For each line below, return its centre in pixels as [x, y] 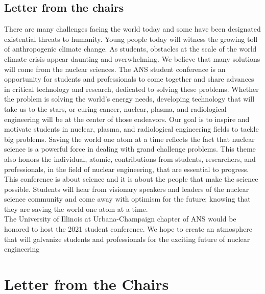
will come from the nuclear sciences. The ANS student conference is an [115, 69]
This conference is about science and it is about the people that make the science [131, 179]
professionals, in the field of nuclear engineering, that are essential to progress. [127, 169]
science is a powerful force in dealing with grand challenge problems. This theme [130, 149]
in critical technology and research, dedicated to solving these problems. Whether [131, 89]
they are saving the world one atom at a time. [76, 209]
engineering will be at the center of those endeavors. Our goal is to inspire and [127, 119]
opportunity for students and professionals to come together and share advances [129, 79]
